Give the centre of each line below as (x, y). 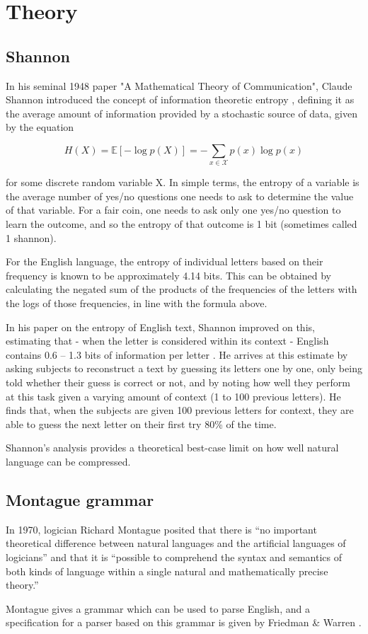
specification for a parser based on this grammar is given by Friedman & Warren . (184, 622)
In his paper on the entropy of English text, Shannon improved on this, (160, 327)
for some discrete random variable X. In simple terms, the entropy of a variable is (183, 182)
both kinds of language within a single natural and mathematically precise (167, 571)
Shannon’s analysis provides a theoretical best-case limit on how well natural (172, 448)
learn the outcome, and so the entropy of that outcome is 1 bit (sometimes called (182, 224)
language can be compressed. (68, 461)
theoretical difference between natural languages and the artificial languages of (176, 543)
